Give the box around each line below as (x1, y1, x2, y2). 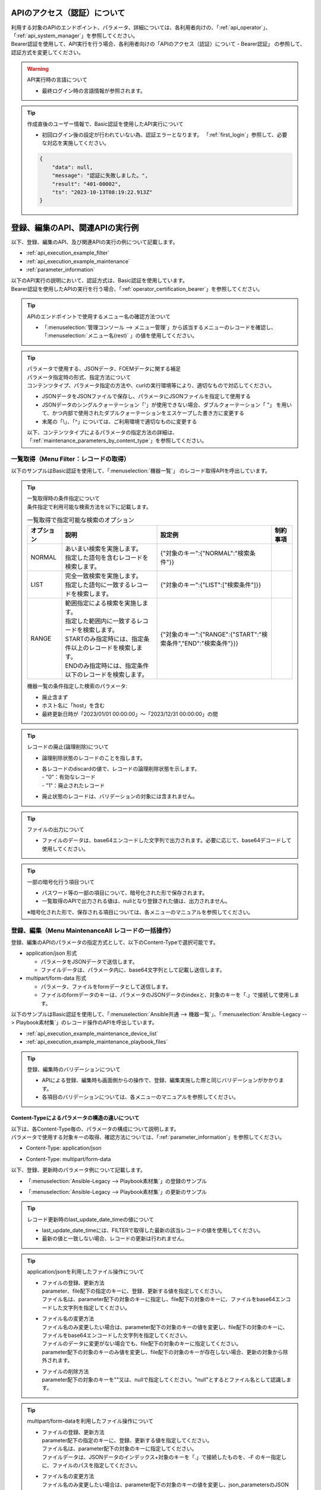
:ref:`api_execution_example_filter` (26, 249, 110, 256)
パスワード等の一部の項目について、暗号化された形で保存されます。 (42, 889, 208, 896)
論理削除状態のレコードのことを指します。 (42, 754, 146, 761)
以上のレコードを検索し (71, 644, 137, 652)
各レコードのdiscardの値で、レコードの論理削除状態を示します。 (42, 765, 200, 772)
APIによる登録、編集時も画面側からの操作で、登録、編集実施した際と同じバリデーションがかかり (42, 1076, 279, 1084)
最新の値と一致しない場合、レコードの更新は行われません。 (42, 1235, 187, 1242)
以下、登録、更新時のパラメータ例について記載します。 (11, 1166, 146, 1174)
